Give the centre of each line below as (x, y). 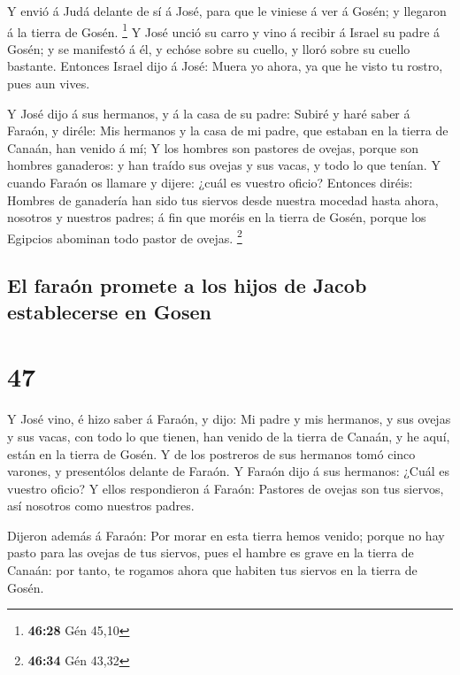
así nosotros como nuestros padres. (101, 506)
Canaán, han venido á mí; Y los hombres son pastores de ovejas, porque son (213, 147)
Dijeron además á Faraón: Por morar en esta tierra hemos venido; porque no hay (226, 535)
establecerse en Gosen (109, 311)
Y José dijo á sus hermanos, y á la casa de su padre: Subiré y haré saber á (209, 113)
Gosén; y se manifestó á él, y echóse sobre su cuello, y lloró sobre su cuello (209, 48)
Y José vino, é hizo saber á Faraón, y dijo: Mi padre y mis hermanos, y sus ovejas (229, 419)
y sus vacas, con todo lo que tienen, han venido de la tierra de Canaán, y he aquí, (229, 436)
